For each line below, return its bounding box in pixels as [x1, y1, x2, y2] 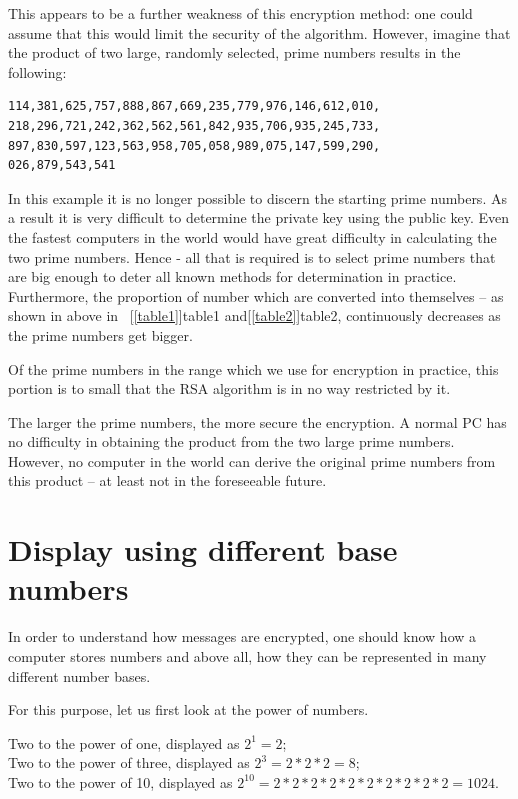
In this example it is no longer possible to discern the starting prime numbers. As [8, 187, 507, 208]
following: [8, 61, 67, 82]
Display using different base [8, 529, 398, 570]
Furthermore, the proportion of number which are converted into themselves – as [8, 285, 504, 306]
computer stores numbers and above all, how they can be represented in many [8, 645, 487, 666]
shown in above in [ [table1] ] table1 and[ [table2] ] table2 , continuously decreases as [8, 305, 501, 326]
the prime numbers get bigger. [8, 324, 193, 345]
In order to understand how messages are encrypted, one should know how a [8, 626, 477, 647]
